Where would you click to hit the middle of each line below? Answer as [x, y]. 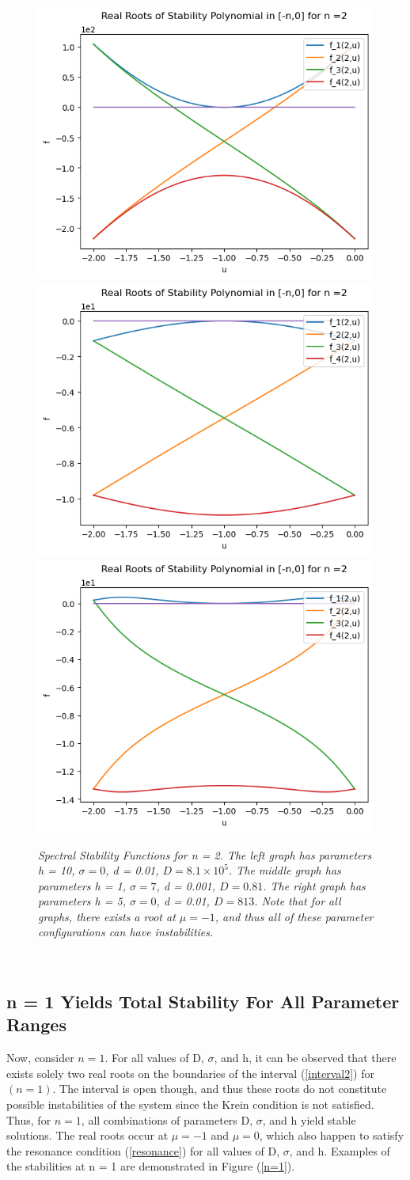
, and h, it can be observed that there [305, 1058]
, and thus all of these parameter [294, 916]
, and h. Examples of [340, 1150]
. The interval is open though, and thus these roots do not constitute [220, 1089]
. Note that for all [298, 901]
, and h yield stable [309, 1119]
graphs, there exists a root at [107, 916]
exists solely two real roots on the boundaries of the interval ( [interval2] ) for [190, 1073]
